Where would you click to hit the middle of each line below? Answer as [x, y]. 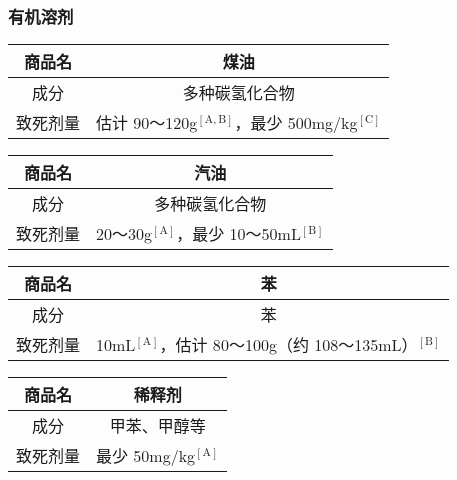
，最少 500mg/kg [296, 123]
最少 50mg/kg [146, 456]
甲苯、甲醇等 [157, 426]
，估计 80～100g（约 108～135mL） [288, 345]
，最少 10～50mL [238, 234]
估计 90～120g [147, 123]
